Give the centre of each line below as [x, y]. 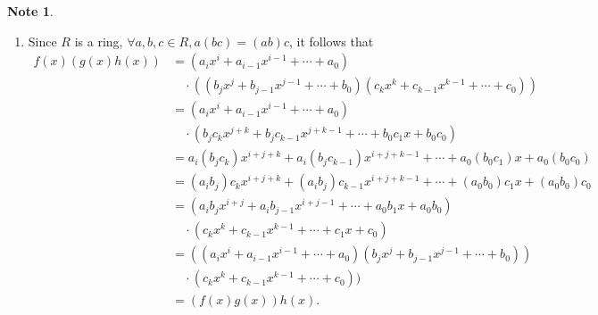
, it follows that [331, 41]
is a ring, [99, 41]
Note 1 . [30, 11]
